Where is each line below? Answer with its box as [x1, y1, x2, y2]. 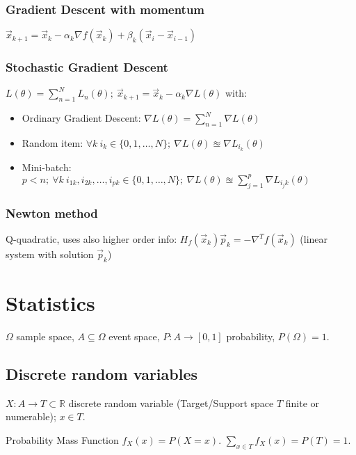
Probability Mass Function [6, 432, 119, 447]
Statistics [6, 288, 95, 317]
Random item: [22, 136, 83, 150]
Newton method [6, 204, 98, 221]
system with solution [6, 247, 94, 261]
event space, [108, 328, 160, 343]
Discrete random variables [6, 362, 198, 384]
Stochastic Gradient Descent [6, 58, 168, 76]
